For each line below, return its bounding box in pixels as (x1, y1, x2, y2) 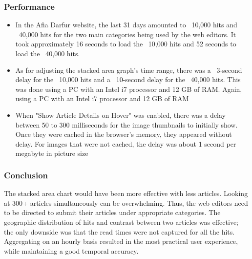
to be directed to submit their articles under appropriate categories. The (4, 207, 221, 217)
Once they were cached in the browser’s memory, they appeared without (15, 129, 232, 139)
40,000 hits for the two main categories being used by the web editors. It (19, 29, 236, 39)
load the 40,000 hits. (15, 48, 80, 58)
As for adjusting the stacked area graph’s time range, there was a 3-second (15, 65, 242, 75)
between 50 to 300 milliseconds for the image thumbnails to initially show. (15, 119, 238, 129)
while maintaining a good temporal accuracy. (4, 245, 139, 256)
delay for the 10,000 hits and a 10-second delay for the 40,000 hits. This (15, 74, 241, 85)
